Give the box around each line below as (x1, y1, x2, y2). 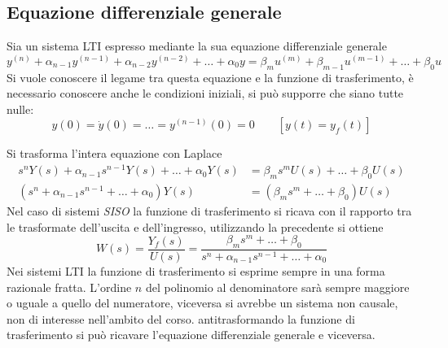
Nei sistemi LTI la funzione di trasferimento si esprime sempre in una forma (7, 263, 385, 280)
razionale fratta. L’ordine (7, 278, 132, 295)
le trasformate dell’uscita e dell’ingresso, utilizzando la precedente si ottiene (7, 218, 384, 235)
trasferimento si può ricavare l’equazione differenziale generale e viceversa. (7, 326, 376, 343)
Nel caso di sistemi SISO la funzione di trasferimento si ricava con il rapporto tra (7, 202, 412, 219)
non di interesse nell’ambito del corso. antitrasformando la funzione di (7, 310, 355, 327)
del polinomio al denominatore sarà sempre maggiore (145, 278, 410, 295)
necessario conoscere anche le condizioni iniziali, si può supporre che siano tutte (7, 85, 404, 102)
